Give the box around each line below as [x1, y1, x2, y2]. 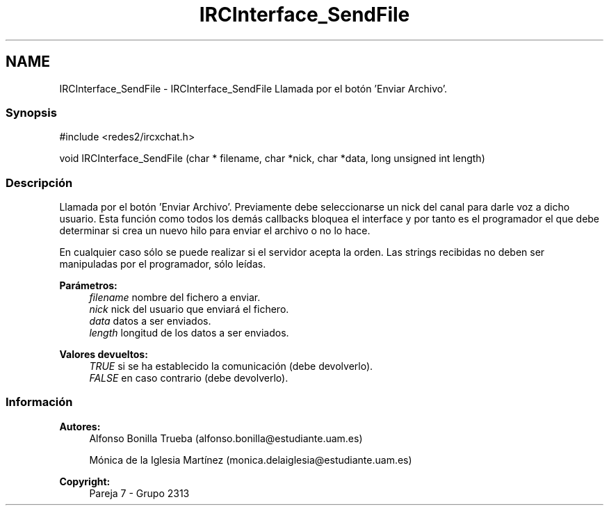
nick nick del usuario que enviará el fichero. [89, 303, 289, 316]
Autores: [59, 420, 101, 432]
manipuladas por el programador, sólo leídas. [59, 258, 266, 270]
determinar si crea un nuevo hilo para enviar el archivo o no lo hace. [59, 225, 371, 237]
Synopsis [6, 105, 57, 120]
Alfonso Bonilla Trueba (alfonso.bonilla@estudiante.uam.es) [89, 432, 363, 444]
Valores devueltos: [59, 348, 148, 361]
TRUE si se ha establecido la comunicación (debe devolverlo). [89, 360, 373, 373]
